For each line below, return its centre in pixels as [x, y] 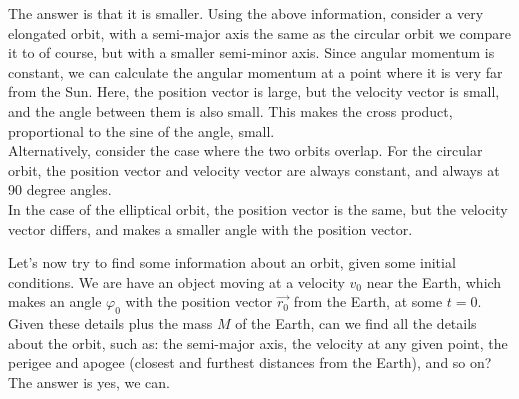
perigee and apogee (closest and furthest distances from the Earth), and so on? [250, 362]
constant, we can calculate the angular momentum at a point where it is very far [255, 71]
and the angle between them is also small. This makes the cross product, [230, 110]
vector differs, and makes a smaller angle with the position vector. [210, 228]
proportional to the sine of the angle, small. [141, 130]
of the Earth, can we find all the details [356, 323]
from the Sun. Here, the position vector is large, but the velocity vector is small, [254, 91]
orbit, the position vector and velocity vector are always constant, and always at [254, 169]
